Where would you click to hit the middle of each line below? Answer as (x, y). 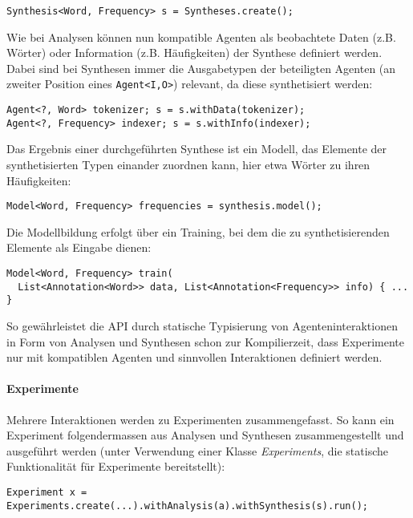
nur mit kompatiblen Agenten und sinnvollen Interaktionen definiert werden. (194, 357)
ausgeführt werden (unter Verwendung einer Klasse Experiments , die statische (197, 450)
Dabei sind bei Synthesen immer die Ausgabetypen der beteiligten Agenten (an (201, 68)
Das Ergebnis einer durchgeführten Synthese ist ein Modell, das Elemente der (197, 149)
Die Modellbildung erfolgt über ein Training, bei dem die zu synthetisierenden (198, 231)
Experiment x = (47, 492)
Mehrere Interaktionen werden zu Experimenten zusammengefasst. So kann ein (200, 419)
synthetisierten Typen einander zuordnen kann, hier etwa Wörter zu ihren (188, 164)
